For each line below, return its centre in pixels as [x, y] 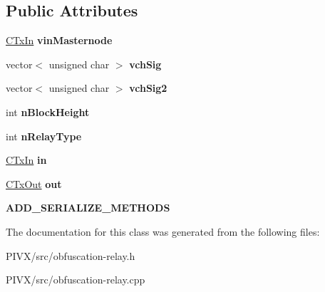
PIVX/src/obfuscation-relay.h [71, 255]
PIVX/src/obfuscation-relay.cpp [76, 280]
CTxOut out [34, 183]
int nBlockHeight [48, 111]
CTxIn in [26, 160]
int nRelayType [44, 136]
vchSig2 [148, 88]
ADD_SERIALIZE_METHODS [88, 208]
